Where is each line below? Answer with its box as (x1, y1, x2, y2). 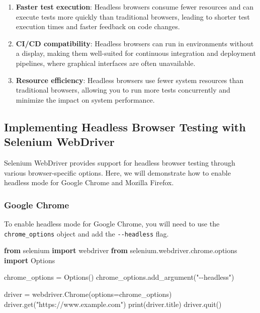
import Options (4, 255, 55, 265)
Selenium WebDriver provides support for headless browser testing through (4, 157, 235, 168)
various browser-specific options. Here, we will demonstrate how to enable (4, 167, 231, 178)
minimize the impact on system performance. (16, 94, 155, 105)
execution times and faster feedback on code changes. (16, 21, 180, 32)
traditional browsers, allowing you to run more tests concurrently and (16, 85, 230, 95)
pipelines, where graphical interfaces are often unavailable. (16, 57, 196, 68)
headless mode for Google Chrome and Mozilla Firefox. (4, 177, 174, 188)
